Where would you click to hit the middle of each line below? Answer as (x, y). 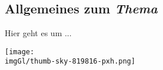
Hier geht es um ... (38, 33)
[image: (20, 52)
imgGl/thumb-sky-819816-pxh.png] (70, 62)
